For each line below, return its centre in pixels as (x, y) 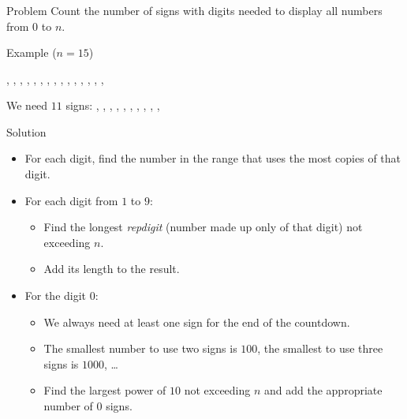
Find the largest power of (105, 390)
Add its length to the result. (112, 269)
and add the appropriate (323, 390)
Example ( (32, 52)
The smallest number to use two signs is (140, 348)
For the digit (56, 296)
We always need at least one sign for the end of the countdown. (197, 322)
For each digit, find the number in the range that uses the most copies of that (213, 158)
